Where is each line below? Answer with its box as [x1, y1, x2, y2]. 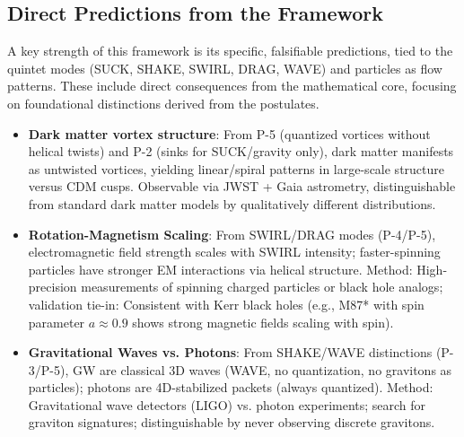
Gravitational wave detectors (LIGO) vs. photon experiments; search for [28, 395, 426, 414]
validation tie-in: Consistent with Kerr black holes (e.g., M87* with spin [28, 294, 425, 313]
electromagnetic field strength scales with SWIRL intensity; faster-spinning [28, 242, 441, 261]
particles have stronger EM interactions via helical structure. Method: [28, 259, 413, 278]
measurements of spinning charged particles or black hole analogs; [81, 277, 443, 296]
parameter [28, 312, 85, 331]
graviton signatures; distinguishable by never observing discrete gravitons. [28, 413, 435, 432]
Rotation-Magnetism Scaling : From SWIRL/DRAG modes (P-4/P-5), [28, 224, 436, 243]
